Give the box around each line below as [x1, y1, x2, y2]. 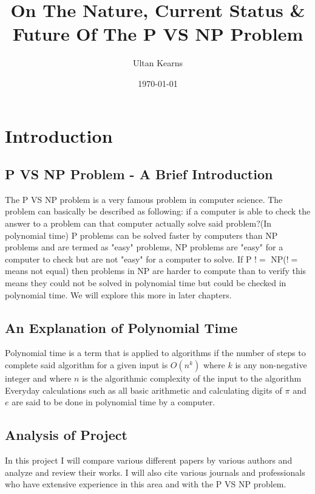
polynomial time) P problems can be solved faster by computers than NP [5, 228, 278, 241]
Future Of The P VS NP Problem [12, 21, 303, 46]
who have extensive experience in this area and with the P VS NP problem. [5, 478, 286, 490]
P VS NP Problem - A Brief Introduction [5, 165, 273, 184]
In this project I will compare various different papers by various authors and [5, 454, 293, 467]
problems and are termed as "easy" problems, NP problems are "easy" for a [5, 241, 283, 253]
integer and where [5, 372, 72, 385]
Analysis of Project [5, 425, 127, 444]
